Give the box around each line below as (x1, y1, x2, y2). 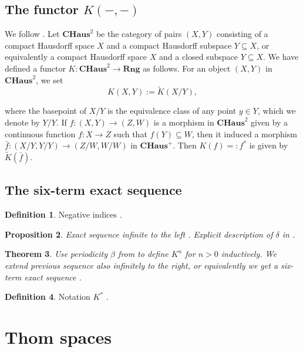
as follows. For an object (143, 62, 231, 74)
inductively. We (221, 248, 277, 260)
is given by (249, 139, 288, 151)
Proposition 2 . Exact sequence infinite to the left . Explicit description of (5, 228, 273, 240)
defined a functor (5, 62, 66, 74)
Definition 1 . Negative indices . (5, 208, 122, 221)
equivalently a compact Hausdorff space (5, 50, 147, 63)
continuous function (5, 127, 76, 140)
